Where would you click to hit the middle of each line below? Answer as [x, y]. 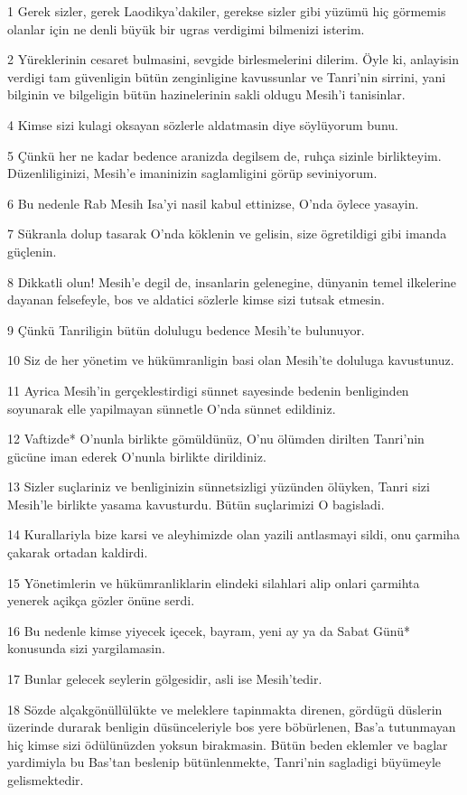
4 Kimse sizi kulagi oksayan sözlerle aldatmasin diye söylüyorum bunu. [203, 124]
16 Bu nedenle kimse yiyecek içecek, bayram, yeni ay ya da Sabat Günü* [209, 630]
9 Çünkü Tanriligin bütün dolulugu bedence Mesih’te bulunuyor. [186, 329]
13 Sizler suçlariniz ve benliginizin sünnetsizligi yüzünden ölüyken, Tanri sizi [219, 486]
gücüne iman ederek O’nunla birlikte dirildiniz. [137, 456]
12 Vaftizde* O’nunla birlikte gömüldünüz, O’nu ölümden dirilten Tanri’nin [216, 439]
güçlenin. [32, 251]
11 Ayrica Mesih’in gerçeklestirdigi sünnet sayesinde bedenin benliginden [208, 390]
